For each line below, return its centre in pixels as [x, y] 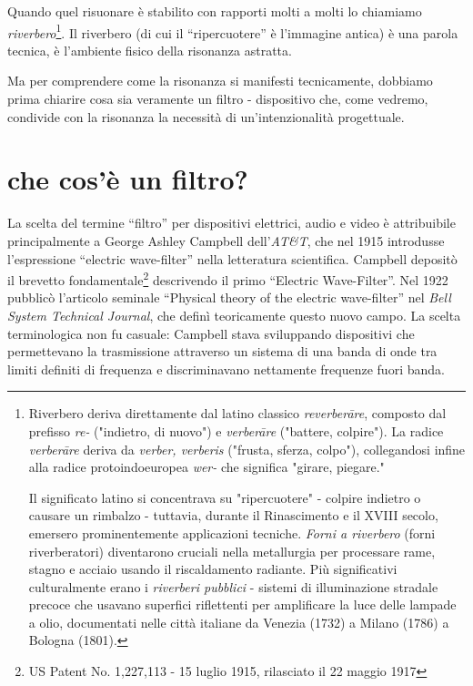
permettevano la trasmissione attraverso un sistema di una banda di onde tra [222, 351]
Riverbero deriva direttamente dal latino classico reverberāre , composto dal [237, 413]
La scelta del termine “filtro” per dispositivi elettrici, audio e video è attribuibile [231, 223]
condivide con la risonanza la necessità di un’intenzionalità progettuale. [206, 116]
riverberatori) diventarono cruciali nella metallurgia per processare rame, [232, 551]
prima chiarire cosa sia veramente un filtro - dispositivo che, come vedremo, [218, 99]
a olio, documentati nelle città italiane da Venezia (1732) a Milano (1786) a [239, 622]
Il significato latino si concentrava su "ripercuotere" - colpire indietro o [225, 497]
